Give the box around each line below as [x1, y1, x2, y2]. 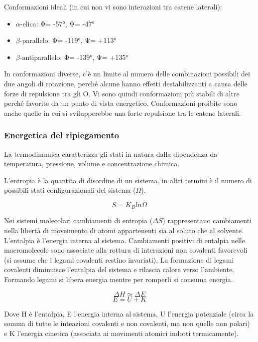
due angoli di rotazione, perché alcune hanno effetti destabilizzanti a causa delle [4, 78, 248, 88]
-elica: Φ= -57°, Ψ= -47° [20, 18, 95, 28]
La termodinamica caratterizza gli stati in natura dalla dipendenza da [4, 148, 218, 159]
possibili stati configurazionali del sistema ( [4, 185, 136, 195]
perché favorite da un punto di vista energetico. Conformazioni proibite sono [4, 98, 238, 108]
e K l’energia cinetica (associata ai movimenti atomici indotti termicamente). [4, 328, 239, 338]
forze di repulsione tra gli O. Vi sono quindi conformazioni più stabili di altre [4, 88, 240, 98]
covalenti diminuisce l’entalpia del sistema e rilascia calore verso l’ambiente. [4, 264, 235, 275]
